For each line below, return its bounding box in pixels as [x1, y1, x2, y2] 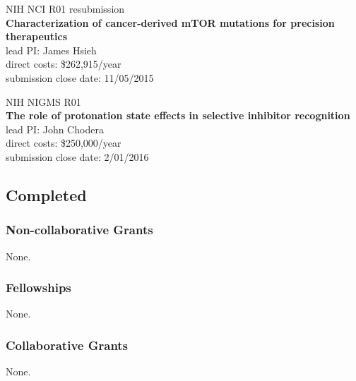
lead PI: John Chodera [6, 121, 104, 136]
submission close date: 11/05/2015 [6, 70, 154, 85]
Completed [6, 183, 87, 205]
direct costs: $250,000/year [6, 135, 121, 150]
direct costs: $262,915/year [6, 56, 121, 71]
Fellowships [6, 279, 71, 296]
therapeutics [6, 29, 67, 44]
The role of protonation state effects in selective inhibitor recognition [6, 108, 350, 123]
